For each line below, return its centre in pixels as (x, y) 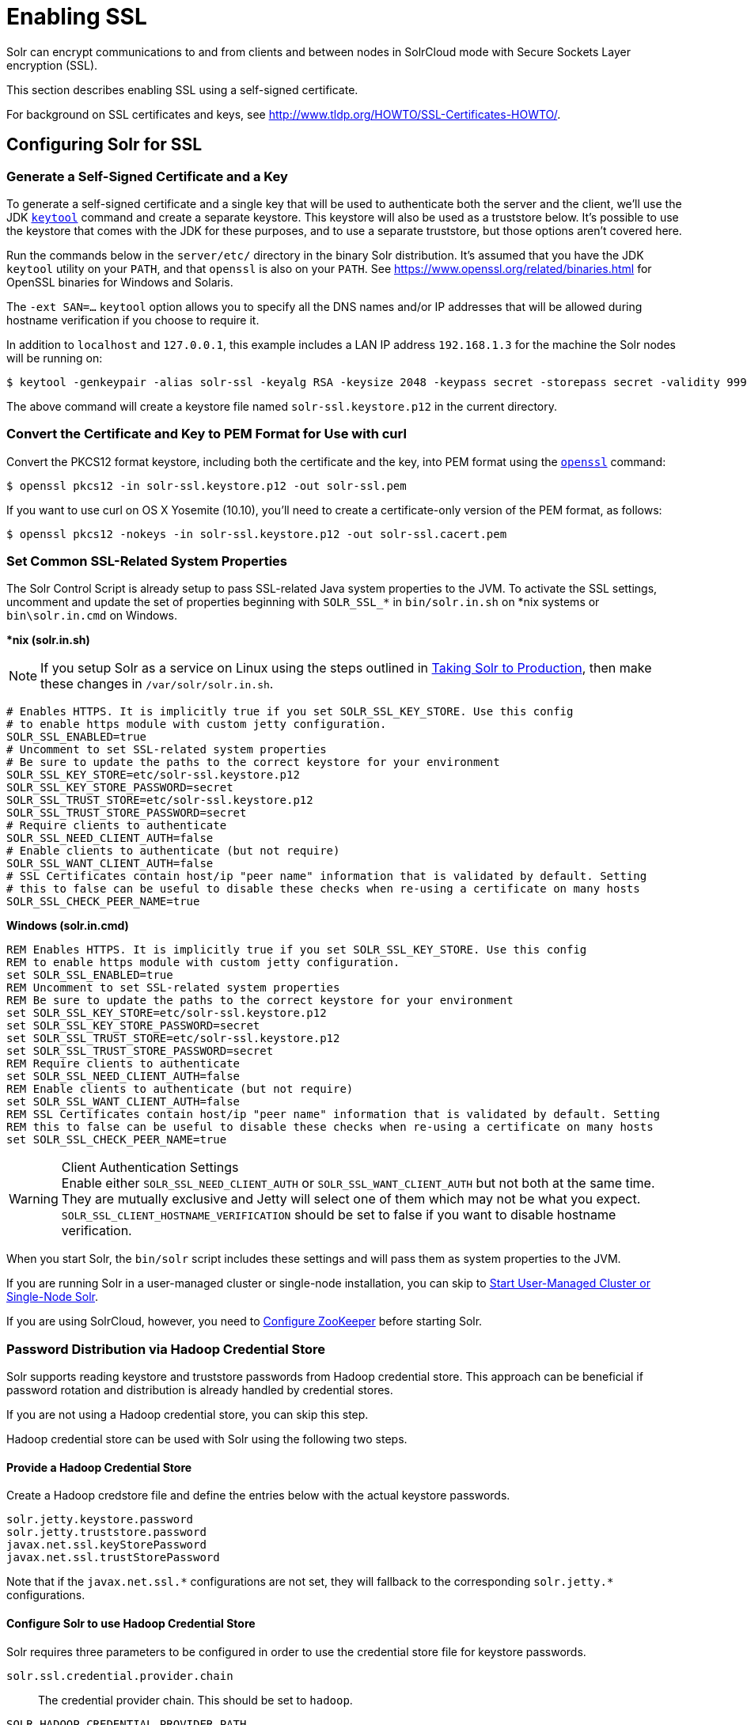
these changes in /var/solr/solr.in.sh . (157, 684)
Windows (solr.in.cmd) (68, 926)
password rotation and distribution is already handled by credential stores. (200, 1390)
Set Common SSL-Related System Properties (147, 561)
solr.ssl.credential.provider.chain (120, 1676)
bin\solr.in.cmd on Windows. (92, 616)
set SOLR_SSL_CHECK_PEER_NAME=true (117, 1140)
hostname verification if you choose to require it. (133, 320)
